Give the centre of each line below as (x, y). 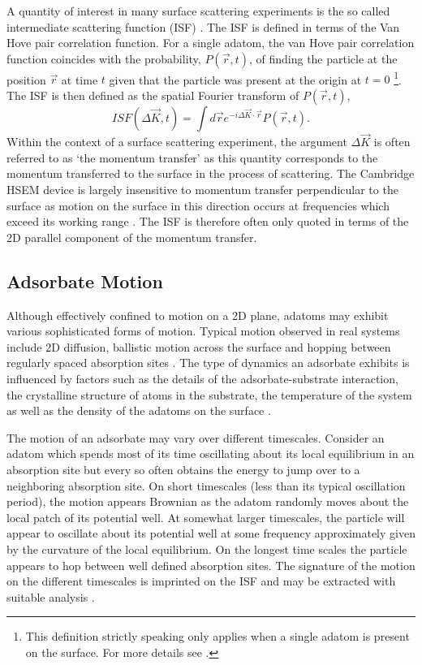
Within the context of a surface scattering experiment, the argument (177, 142)
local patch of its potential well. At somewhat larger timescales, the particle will (206, 517)
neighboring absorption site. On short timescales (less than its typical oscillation (206, 485)
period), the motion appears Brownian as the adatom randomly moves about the (208, 501)
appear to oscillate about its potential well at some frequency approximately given (211, 533)
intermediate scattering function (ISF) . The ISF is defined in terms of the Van (203, 26)
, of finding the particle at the (323, 58)
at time (80, 79)
